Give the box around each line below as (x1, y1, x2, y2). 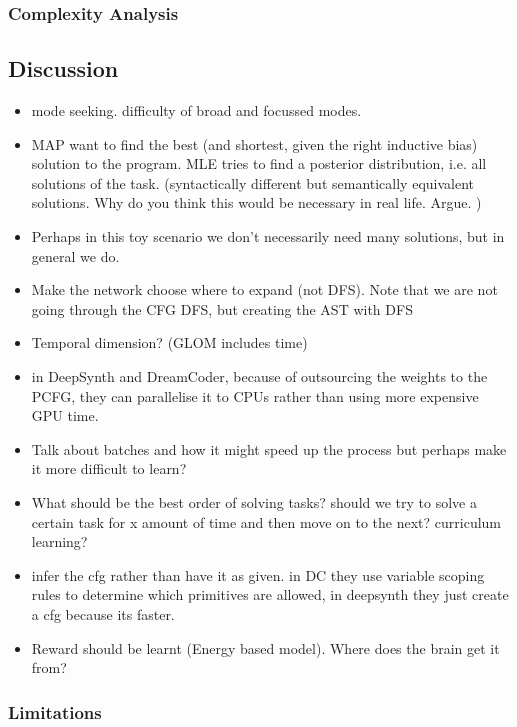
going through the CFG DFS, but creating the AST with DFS (31, 298, 413, 319)
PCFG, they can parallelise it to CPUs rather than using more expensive (31, 385, 479, 406)
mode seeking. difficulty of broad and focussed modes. (31, 100, 362, 121)
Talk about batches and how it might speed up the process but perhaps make (31, 438, 507, 459)
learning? (31, 531, 88, 552)
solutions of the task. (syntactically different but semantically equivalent (31, 172, 474, 193)
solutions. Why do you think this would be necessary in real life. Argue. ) (31, 192, 482, 213)
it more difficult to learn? (31, 458, 187, 479)
